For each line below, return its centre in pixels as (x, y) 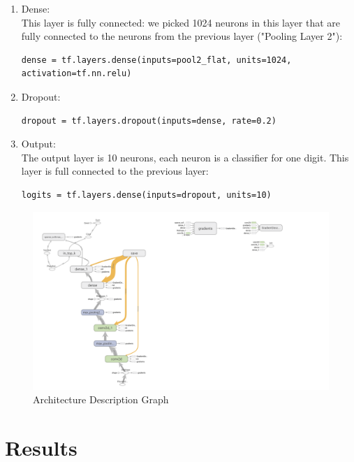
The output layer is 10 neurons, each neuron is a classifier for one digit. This (185, 157)
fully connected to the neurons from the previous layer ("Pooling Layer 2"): (182, 36)
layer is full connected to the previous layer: (115, 171)
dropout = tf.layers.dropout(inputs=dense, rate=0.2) (149, 121)
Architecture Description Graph (101, 399)
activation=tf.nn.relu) (76, 74)
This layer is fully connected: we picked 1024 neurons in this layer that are (181, 22)
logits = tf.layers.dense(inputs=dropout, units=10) (146, 195)
